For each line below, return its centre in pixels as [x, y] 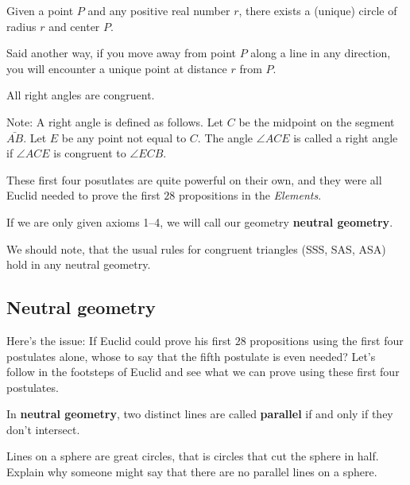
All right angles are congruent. [81, 95]
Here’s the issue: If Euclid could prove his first [119, 340]
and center [74, 26]
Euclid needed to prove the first [83, 195]
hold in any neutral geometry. [79, 264]
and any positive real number [159, 10]
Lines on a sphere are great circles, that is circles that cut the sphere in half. [193, 456]
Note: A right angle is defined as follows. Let [115, 121]
